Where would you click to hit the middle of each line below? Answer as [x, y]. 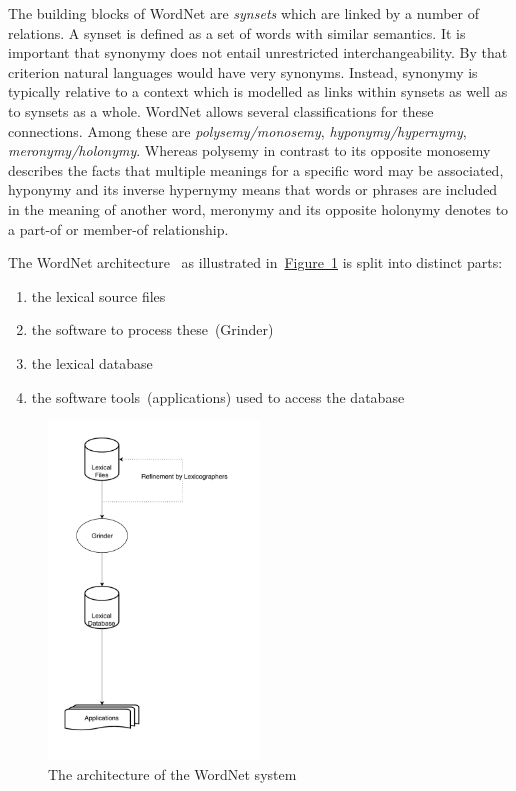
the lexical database [92, 362]
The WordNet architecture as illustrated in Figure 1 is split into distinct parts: [255, 262]
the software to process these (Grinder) [152, 329]
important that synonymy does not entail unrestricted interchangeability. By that [258, 52]
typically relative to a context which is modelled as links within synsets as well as [258, 91]
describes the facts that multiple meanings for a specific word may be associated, [256, 169]
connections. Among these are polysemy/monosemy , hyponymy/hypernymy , [237, 130]
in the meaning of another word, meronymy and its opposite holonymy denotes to [258, 208]
